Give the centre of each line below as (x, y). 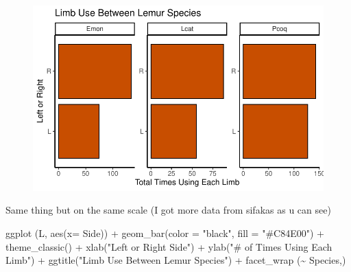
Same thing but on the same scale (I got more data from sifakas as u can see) (168, 210)
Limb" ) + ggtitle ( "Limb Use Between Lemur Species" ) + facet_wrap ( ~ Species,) (176, 260)
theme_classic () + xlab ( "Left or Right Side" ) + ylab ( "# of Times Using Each (169, 246)
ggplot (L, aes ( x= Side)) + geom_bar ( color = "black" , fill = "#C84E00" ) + (165, 233)
